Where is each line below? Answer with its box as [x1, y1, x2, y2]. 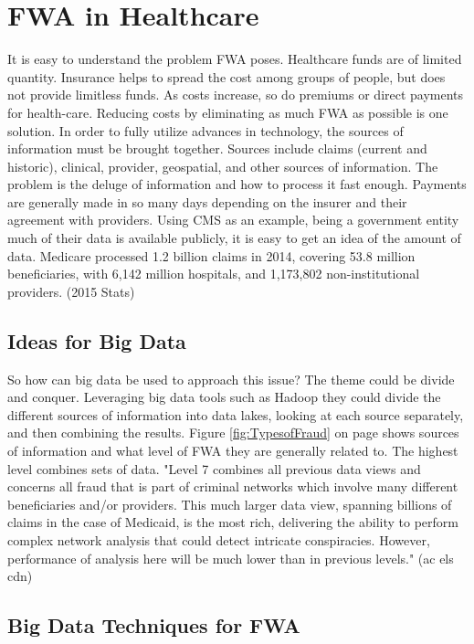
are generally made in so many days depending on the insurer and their [7, 192, 407, 211]
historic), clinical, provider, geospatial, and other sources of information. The [7, 156, 438, 175]
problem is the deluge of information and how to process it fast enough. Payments [7, 174, 467, 194]
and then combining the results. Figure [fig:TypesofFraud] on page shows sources [7, 423, 459, 442]
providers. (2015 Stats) [7, 281, 135, 301]
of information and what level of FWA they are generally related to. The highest [7, 441, 458, 460]
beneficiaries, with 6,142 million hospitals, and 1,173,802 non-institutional [7, 264, 420, 283]
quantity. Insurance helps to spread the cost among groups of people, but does [7, 67, 446, 86]
